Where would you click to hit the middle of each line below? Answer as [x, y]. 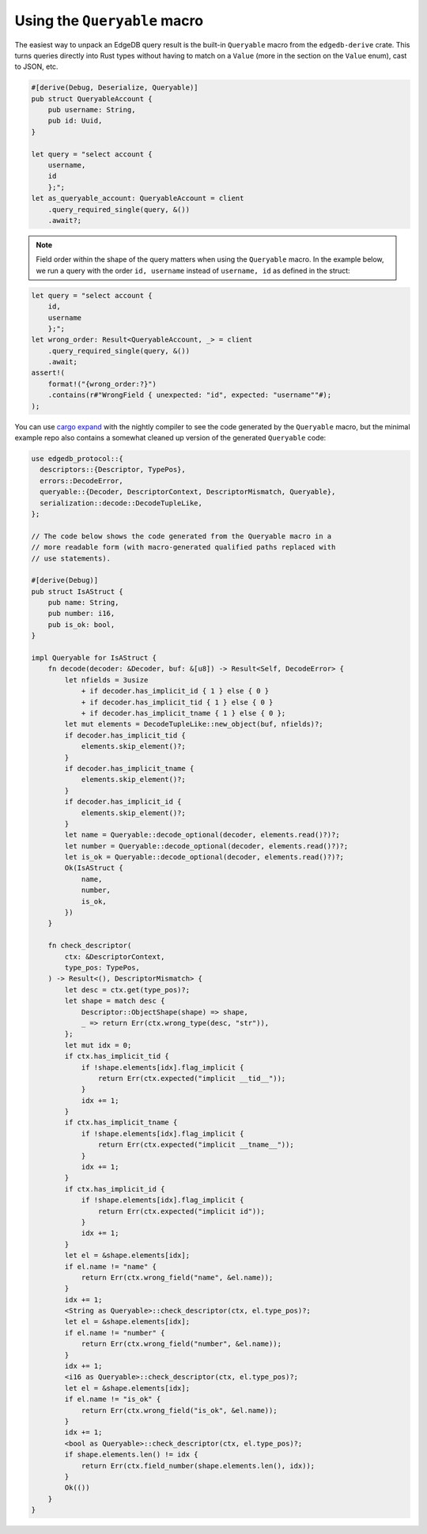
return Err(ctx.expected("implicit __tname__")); [196, 1145]
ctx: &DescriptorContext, [115, 956]
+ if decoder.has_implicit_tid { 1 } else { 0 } [177, 702]
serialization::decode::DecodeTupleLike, [121, 503]
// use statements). [71, 558]
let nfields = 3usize [106, 680]
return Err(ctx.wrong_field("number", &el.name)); [181, 1344]
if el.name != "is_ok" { [113, 1399]
